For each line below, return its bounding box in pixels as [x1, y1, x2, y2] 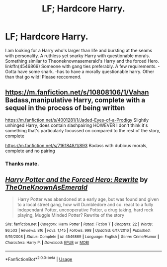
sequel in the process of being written [5, 104, 125, 112]
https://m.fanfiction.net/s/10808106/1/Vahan [5, 88, 149, 97]
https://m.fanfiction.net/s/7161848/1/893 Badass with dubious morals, [5, 142, 148, 148]
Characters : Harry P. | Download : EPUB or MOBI [5, 240, 89, 245]
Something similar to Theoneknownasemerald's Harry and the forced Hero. [5, 58, 159, 64]
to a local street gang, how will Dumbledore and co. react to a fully [17, 202, 154, 208]
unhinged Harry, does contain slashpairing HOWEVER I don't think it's [5, 122, 148, 128]
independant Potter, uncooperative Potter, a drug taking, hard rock [17, 207, 154, 213]
